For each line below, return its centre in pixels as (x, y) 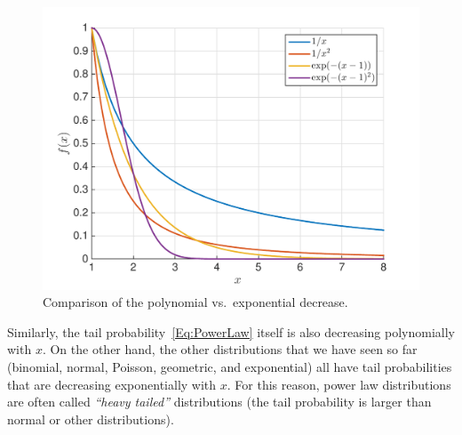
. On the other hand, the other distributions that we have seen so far (230, 349)
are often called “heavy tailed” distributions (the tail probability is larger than (219, 402)
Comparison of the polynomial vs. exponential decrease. (195, 302)
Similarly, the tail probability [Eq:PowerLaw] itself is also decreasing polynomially (231, 331)
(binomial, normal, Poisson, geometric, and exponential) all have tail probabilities (230, 366)
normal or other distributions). (91, 419)
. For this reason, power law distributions (339, 384)
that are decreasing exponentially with (112, 384)
